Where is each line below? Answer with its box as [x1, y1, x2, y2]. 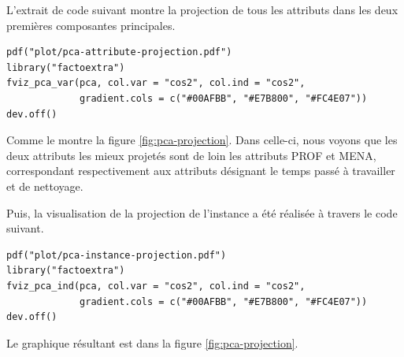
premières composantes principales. [6, 17, 176, 33]
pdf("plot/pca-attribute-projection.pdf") [6, 46, 232, 58]
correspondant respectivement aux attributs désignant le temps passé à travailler [6, 162, 395, 179]
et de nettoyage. [6, 177, 83, 194]
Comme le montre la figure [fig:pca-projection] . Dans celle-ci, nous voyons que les [6, 132, 398, 148]
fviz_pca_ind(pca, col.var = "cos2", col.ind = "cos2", [6, 280, 306, 292]
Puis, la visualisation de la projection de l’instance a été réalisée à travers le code [6, 204, 398, 221]
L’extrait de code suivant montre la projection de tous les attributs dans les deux [6, 2, 398, 17]
